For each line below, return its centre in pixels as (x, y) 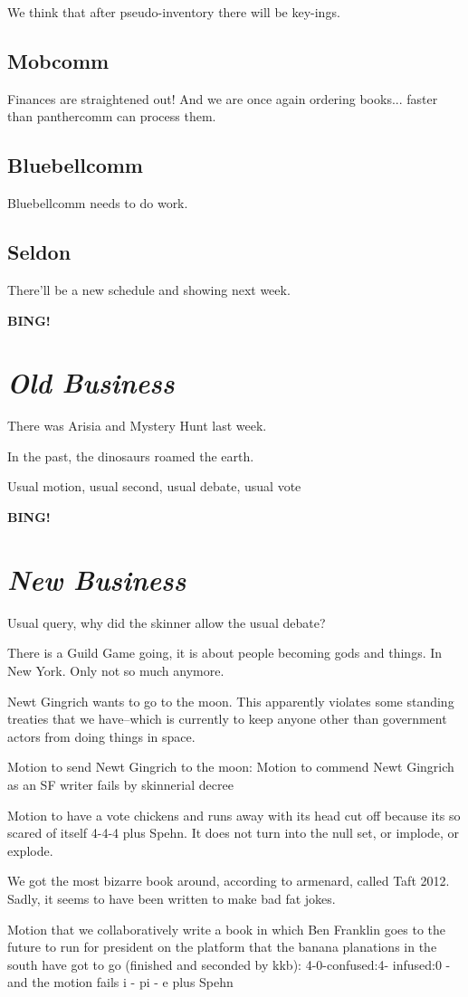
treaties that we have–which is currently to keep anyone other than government (227, 719)
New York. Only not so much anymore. (116, 670)
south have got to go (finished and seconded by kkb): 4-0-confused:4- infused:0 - (229, 964)
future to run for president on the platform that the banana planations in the (222, 947)
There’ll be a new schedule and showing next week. (149, 289)
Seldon (39, 252)
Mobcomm (58, 60)
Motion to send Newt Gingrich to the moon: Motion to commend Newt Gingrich (231, 767)
